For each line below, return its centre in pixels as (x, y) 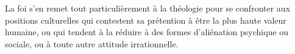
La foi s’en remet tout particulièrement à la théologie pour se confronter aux (148, 8)
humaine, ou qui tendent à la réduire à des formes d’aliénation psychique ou (147, 32)
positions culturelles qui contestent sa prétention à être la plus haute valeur (146, 20)
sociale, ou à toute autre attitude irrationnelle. (92, 43)
